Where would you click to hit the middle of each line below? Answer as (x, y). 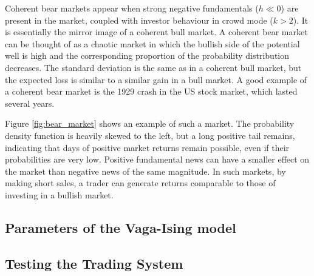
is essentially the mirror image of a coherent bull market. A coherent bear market (156, 32)
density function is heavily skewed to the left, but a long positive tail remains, (150, 135)
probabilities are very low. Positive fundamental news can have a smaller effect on (157, 159)
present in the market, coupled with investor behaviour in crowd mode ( (139, 20)
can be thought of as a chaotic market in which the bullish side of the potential (152, 43)
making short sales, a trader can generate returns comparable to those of (140, 183)
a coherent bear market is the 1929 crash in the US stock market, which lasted (151, 91)
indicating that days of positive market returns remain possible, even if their (147, 147)
